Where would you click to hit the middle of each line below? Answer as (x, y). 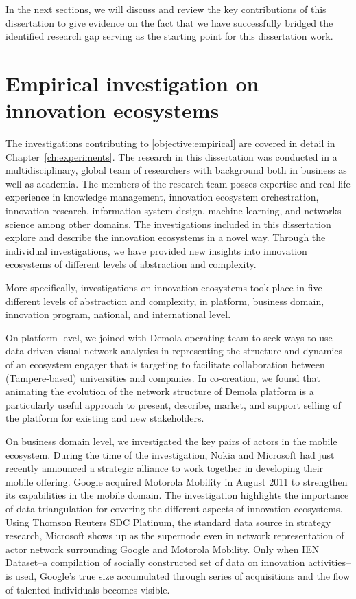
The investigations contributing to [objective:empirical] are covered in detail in (170, 143)
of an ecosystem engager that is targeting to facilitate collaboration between (165, 364)
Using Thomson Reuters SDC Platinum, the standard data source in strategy (168, 522)
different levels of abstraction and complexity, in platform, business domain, (165, 301)
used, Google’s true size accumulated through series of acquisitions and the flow (183, 575)
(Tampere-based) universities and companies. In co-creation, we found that (163, 377)
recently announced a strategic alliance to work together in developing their (165, 468)
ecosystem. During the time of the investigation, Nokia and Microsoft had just (170, 454)
